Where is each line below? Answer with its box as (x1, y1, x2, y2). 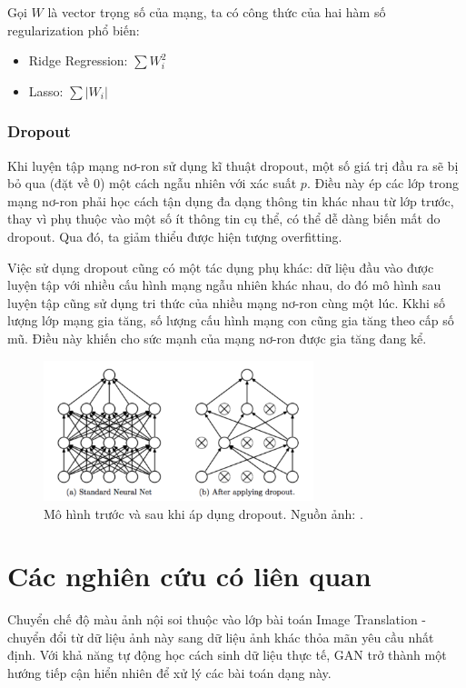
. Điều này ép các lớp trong (306, 174, 459, 193)
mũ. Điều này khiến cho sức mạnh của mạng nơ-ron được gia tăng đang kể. (7, 328, 427, 347)
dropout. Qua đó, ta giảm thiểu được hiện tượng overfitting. (7, 226, 342, 245)
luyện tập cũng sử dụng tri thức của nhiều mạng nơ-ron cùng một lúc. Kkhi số (7, 293, 446, 312)
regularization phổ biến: (7, 20, 140, 39)
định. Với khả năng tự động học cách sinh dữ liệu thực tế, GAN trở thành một (7, 645, 447, 664)
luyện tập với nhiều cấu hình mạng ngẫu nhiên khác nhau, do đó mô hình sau (7, 275, 441, 294)
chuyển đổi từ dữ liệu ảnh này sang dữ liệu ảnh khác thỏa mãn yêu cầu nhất (7, 627, 434, 646)
